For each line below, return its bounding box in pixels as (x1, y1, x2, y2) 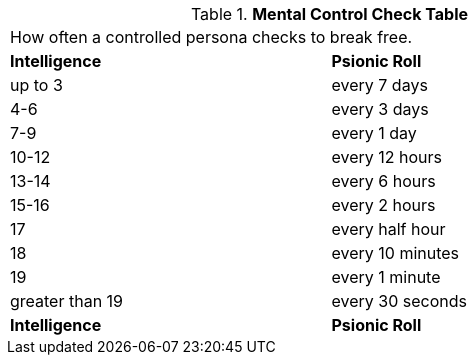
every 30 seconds (331, 291, 467, 311)
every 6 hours (331, 171, 436, 191)
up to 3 (10, 75, 63, 95)
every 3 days (331, 99, 429, 119)
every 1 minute (331, 267, 441, 287)
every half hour (331, 219, 446, 239)
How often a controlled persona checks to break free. (10, 27, 413, 47)
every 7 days (331, 75, 428, 95)
